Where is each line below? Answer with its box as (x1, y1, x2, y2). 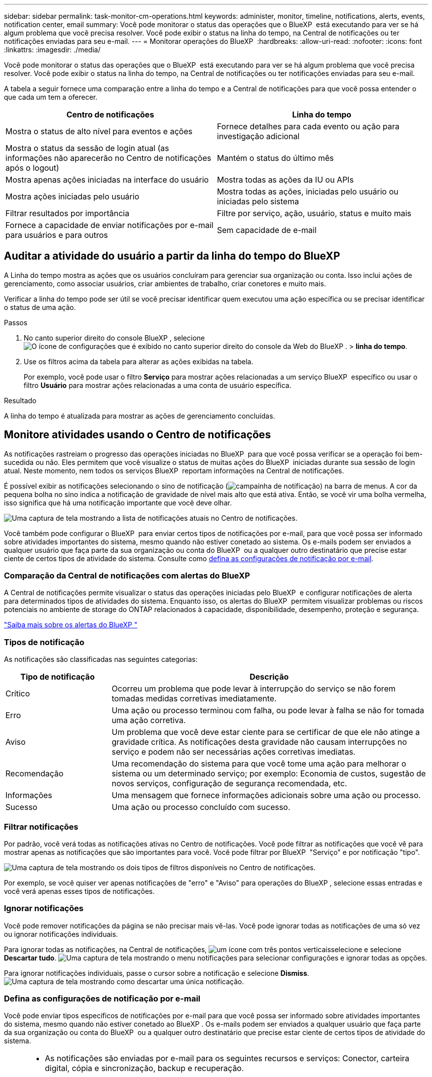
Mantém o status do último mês (217, 153, 334, 163)
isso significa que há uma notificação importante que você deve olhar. (4, 498, 232, 507)
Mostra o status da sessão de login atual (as (5, 143, 169, 153)
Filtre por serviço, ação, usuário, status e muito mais (217, 208, 412, 218)
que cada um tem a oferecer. (4, 93, 98, 101)
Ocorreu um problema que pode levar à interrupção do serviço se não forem (111, 684, 396, 694)
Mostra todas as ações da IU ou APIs (217, 175, 354, 185)
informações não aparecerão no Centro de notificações (5, 153, 212, 163)
